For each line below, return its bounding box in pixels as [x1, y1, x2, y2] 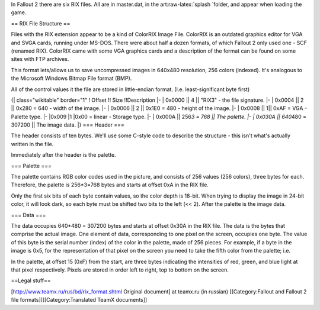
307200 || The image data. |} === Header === [11, 121, 124, 128]
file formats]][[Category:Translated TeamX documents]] [11, 296, 148, 303]
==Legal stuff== [11, 277, 51, 284]
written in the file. [11, 140, 54, 147]
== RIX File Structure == [11, 20, 71, 27]
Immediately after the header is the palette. [11, 151, 116, 159]
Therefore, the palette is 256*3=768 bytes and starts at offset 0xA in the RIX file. [11, 181, 209, 189]
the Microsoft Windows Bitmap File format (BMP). [11, 75, 132, 82]
